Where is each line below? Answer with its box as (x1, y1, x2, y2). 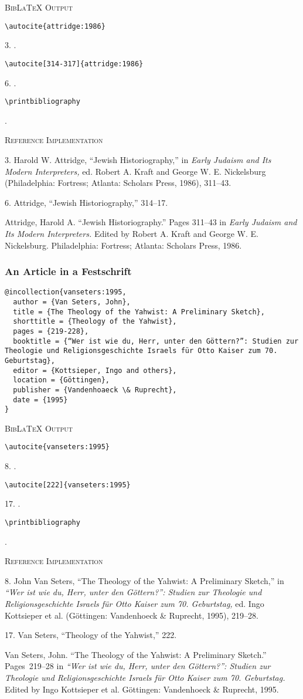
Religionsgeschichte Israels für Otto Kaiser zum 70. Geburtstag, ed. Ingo (5, 597, 264, 609)
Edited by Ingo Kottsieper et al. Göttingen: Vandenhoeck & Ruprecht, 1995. (5, 683, 279, 695)
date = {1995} (13, 395, 68, 404)
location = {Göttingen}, (13, 376, 110, 385)
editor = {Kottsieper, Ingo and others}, (13, 366, 177, 375)
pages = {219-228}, (13, 327, 89, 335)
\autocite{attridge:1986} (5, 22, 105, 30)
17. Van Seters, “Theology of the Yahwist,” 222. (5, 629, 177, 641)
